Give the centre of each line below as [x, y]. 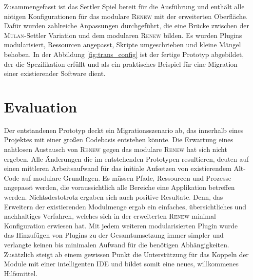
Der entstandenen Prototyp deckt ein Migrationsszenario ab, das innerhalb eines [124, 130]
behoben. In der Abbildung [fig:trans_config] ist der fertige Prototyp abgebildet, [124, 54]
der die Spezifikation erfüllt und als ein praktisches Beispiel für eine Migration [121, 64]
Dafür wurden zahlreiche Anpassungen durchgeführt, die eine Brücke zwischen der [126, 26]
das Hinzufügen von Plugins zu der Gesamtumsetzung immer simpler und [114, 235]
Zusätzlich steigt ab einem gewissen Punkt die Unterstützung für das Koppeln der [126, 254]
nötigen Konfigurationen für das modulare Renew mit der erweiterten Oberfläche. [126, 16]
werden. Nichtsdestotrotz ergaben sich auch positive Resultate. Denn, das [114, 197]
